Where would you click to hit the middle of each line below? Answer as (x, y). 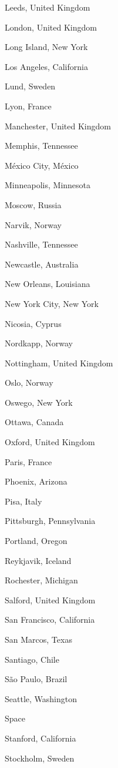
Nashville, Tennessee (41, 244)
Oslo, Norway (29, 383)
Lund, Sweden (30, 86)
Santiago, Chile (32, 659)
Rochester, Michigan (41, 580)
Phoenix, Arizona (36, 481)
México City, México (42, 165)
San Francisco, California (50, 620)
